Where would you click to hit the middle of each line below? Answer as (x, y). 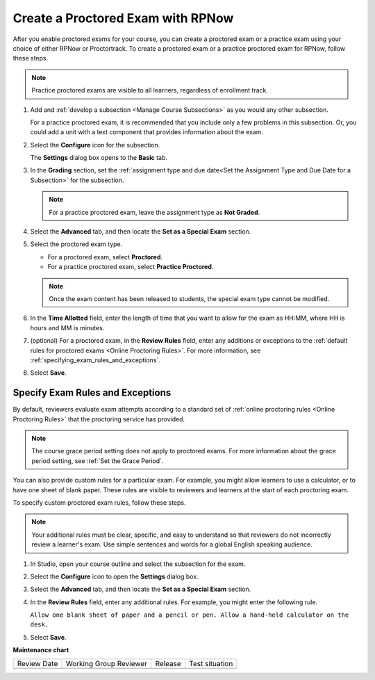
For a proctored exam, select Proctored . (105, 257)
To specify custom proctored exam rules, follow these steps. (100, 502)
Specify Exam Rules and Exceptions (92, 393)
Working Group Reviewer (107, 663)
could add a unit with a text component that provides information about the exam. (147, 132)
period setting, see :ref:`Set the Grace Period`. (98, 461)
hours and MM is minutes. (67, 327)
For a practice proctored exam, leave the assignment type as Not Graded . (155, 212)
